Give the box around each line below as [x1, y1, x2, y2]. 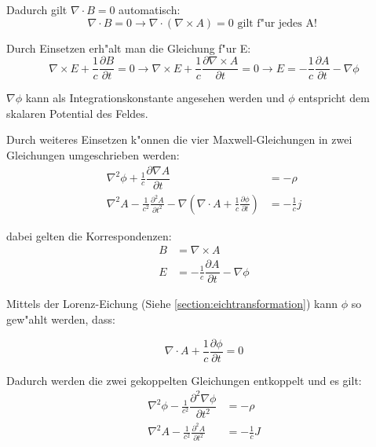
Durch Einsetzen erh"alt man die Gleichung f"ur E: [6, 39, 251, 56]
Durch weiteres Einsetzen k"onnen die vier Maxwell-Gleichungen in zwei [6, 131, 352, 148]
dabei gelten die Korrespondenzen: [6, 227, 172, 244]
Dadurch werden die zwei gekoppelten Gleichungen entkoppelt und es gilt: [6, 372, 362, 388]
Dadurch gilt [6, 2, 68, 17]
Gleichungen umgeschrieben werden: [6, 147, 180, 163]
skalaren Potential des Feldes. [6, 104, 148, 121]
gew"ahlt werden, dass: [6, 311, 115, 328]
